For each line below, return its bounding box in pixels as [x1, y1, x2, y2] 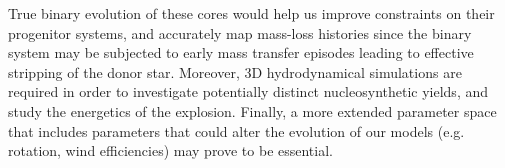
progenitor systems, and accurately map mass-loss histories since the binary [8, 22, 472, 43]
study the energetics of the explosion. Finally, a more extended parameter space [8, 100, 497, 121]
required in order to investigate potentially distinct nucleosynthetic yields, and [8, 81, 489, 102]
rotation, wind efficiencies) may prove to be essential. [8, 140, 333, 161]
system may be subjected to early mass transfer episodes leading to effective [8, 42, 474, 63]
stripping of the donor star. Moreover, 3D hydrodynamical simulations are [8, 61, 462, 82]
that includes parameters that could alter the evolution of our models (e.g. [8, 120, 465, 141]
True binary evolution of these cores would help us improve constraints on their [8, 3, 495, 23]
